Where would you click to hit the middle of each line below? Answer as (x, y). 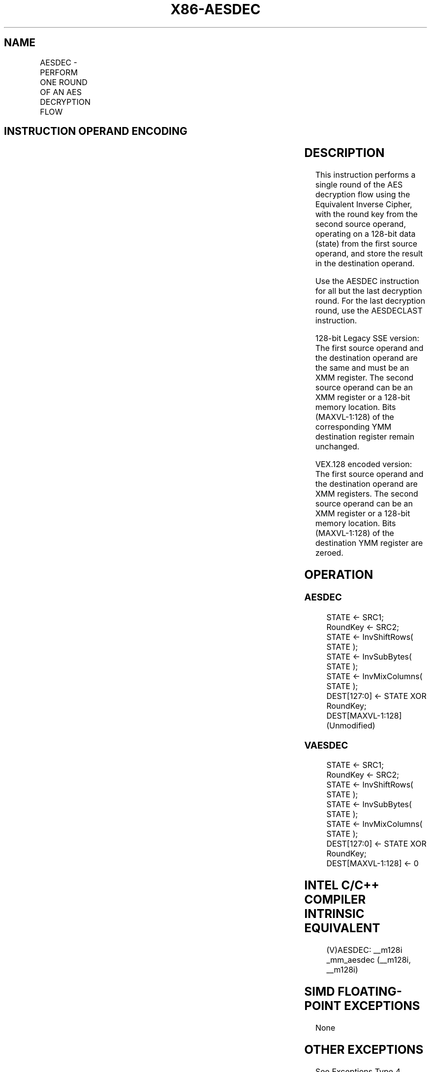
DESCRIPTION (344, 153)
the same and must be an (362, 368)
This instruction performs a (365, 175)
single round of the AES (359, 185)
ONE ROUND (64, 82)
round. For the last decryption (370, 301)
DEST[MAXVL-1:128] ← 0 (372, 864)
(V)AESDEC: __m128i (364, 950)
